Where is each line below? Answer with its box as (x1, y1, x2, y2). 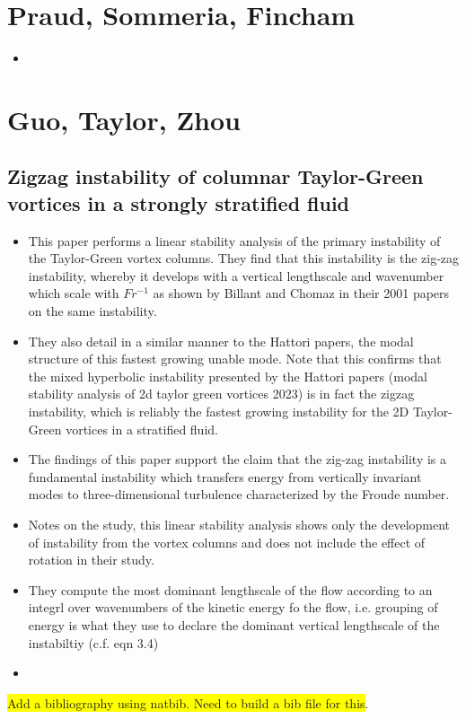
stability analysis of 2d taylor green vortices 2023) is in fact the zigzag (28, 384, 415, 403)
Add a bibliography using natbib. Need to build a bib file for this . (7, 693, 369, 712)
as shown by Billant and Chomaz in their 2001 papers (153, 284, 450, 303)
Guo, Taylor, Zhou (7, 101, 241, 137)
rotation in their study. (28, 550, 154, 569)
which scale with (28, 284, 119, 303)
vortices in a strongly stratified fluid (7, 189, 350, 216)
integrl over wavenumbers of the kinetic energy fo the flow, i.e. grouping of (28, 598, 438, 617)
